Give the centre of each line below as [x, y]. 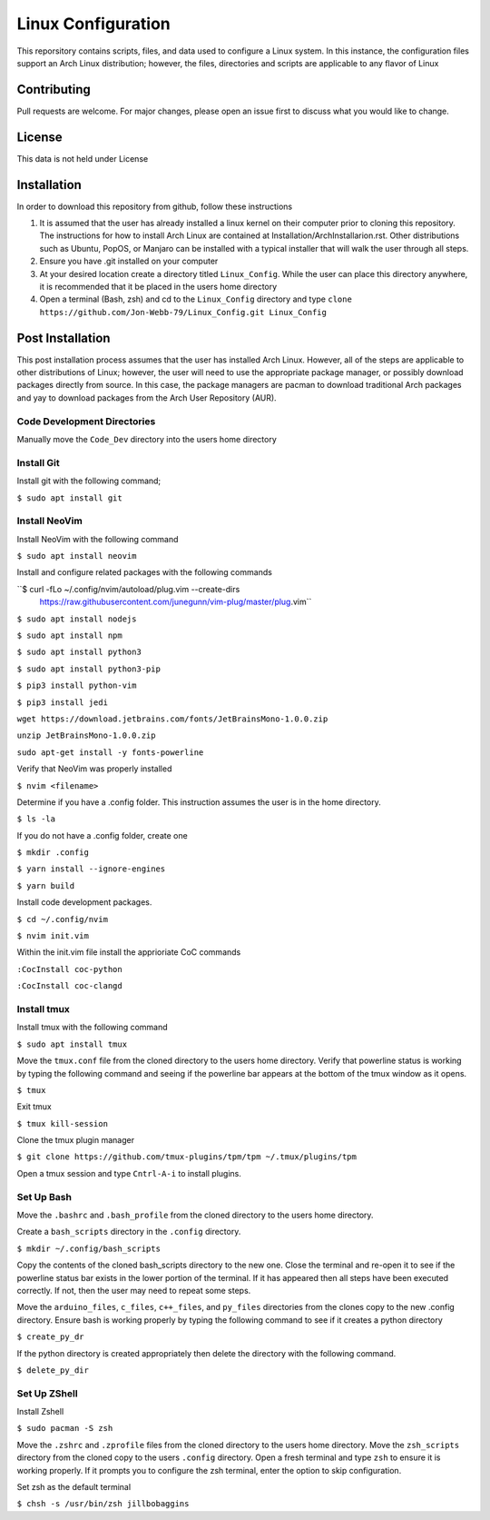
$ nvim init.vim [53, 936]
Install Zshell [40, 1412]
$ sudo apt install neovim [77, 556]
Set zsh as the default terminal [74, 1487]
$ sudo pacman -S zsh [65, 1428]
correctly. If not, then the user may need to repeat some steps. [134, 1290]
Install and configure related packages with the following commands [144, 572]
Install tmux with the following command [92, 1028]
